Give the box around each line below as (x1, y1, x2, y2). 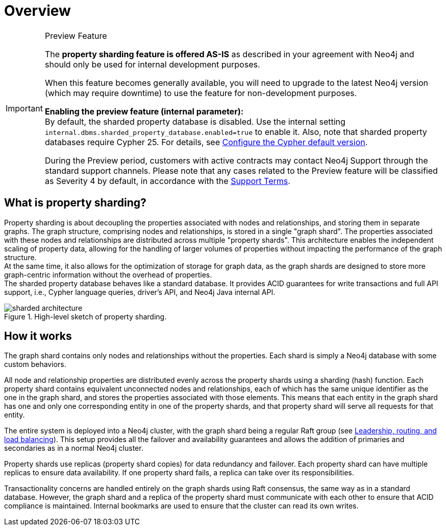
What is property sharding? (4, 196, 146, 210)
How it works (4, 330, 72, 343)
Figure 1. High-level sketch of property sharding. (4, 312, 167, 321)
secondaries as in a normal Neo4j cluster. (4, 444, 143, 453)
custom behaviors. (4, 360, 66, 369)
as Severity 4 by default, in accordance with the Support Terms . (44, 175, 290, 186)
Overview (4, 2, 71, 19)
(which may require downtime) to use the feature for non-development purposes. (44, 87, 357, 98)
